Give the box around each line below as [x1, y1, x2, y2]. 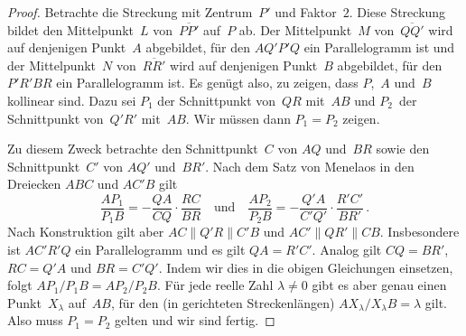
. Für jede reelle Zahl [156, 275, 274, 294]
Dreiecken [7, 174, 61, 193]
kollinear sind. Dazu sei [7, 90, 136, 109]
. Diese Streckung [349, 3, 446, 21]
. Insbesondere [379, 222, 460, 241]
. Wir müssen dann [185, 108, 291, 127]
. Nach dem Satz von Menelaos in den [205, 156, 415, 175]
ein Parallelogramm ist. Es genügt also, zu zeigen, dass [56, 73, 359, 92]
